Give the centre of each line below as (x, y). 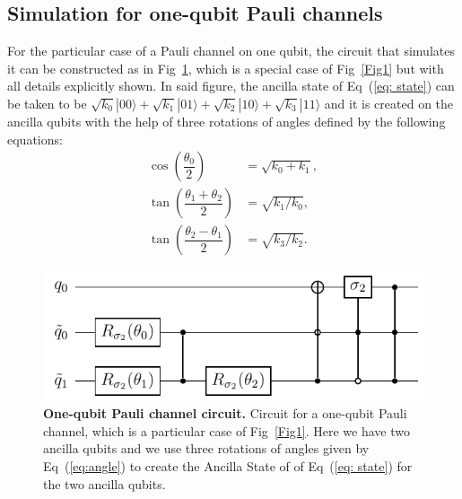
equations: (35, 139)
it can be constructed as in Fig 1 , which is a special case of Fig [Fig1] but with (226, 68)
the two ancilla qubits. (105, 483)
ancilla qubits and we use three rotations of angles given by (206, 448)
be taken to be (47, 103)
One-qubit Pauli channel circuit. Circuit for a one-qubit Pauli (225, 413)
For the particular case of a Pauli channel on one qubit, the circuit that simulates (231, 51)
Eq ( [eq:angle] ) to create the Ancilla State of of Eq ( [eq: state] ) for (228, 466)
